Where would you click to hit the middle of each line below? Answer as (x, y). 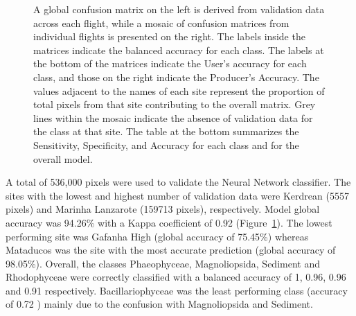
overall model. (63, 158)
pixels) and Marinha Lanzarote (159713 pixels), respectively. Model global (163, 209)
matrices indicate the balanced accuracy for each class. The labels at (179, 50)
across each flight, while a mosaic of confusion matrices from (161, 23)
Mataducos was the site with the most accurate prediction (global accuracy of (171, 250)
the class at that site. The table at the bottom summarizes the (166, 131)
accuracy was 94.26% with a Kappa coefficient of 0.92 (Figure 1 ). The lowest (169, 222)
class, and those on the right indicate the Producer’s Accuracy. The (176, 77)
